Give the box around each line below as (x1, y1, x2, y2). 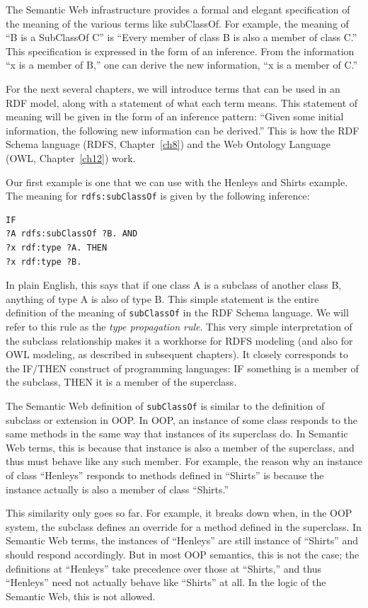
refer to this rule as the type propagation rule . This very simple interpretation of (6, 319, 352, 333)
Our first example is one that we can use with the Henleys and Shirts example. (6, 174, 348, 189)
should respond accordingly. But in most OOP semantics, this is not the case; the (6, 546, 360, 561)
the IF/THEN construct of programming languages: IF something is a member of (6, 360, 359, 375)
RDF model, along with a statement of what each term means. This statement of (6, 95, 358, 110)
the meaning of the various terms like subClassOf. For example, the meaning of (6, 16, 349, 30)
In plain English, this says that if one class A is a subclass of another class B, (6, 277, 342, 292)
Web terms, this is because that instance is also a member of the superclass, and (6, 440, 355, 454)
